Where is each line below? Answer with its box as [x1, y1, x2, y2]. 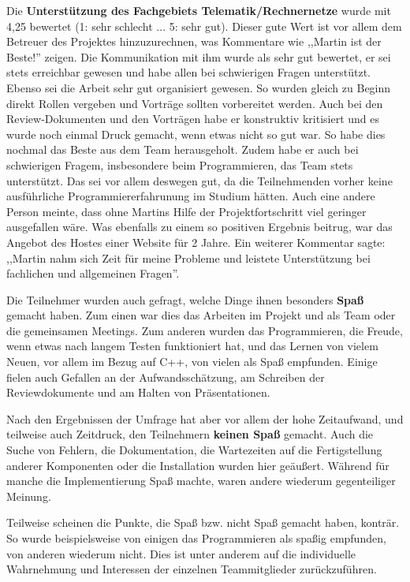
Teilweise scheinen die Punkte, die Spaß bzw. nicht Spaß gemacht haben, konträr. [6, 514, 400, 531]
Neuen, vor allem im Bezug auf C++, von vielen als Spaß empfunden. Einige [6, 353, 378, 370]
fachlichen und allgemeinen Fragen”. [6, 265, 180, 282]
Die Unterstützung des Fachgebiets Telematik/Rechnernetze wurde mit [6, 2, 391, 18]
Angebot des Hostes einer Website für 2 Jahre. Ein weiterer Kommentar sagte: [6, 233, 386, 250]
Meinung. [6, 487, 51, 504]
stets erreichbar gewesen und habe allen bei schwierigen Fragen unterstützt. [6, 64, 371, 80]
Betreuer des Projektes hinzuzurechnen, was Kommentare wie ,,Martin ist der [6, 33, 382, 50]
